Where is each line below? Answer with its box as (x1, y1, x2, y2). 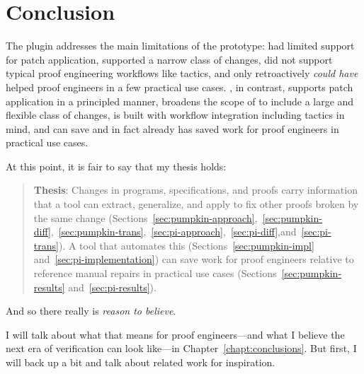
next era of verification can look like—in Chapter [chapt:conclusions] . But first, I (6, 341, 357, 356)
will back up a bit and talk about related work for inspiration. (6, 355, 275, 369)
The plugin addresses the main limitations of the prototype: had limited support (6, 38, 355, 53)
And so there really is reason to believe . (6, 303, 176, 318)
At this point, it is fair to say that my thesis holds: (6, 158, 227, 173)
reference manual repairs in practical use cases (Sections (33, 266, 277, 281)
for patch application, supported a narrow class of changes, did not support (6, 52, 333, 66)
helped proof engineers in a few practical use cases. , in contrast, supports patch (6, 79, 353, 94)
